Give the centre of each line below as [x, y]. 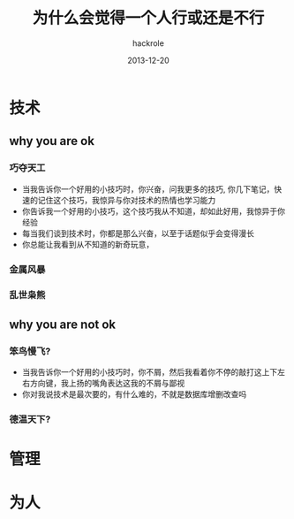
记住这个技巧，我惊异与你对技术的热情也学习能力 [127, 200]
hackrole [148, 43]
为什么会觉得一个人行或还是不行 [148, 18]
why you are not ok [63, 324]
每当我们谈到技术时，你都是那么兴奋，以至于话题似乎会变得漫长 [138, 233]
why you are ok [52, 141]
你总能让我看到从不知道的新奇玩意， [88, 244]
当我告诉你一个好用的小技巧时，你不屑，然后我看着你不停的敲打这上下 [150, 372]
